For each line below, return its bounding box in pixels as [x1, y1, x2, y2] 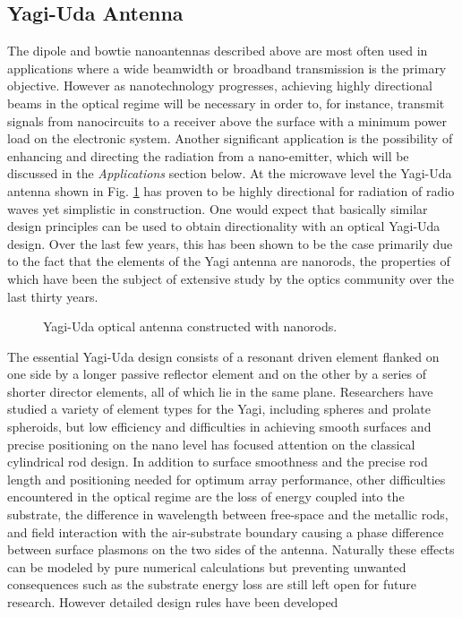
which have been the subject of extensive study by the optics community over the [7, 269, 454, 287]
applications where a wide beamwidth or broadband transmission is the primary [7, 58, 447, 77]
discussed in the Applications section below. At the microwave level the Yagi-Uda [7, 164, 452, 183]
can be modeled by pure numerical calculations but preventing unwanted [7, 557, 406, 576]
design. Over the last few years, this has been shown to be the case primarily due [7, 234, 453, 253]
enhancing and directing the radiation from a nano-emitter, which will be [7, 146, 409, 165]
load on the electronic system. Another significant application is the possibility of [7, 129, 453, 148]
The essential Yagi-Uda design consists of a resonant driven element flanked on [7, 347, 440, 365]
